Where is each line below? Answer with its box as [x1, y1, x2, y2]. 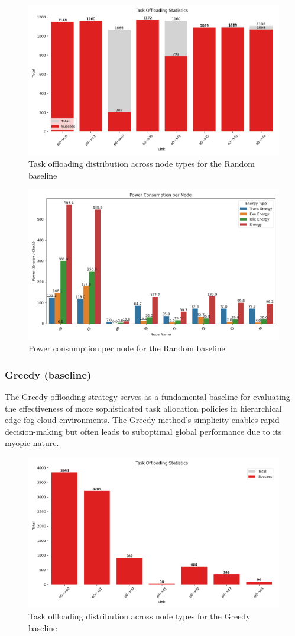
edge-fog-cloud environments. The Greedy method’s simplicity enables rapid [5, 414, 280, 426]
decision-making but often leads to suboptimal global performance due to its [5, 425, 282, 437]
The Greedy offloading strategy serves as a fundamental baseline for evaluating [5, 390, 290, 402]
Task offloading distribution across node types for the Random [28, 157, 255, 169]
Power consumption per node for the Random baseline [28, 342, 225, 354]
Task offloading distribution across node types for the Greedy [28, 609, 251, 622]
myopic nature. [5, 437, 59, 449]
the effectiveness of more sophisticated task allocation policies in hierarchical [5, 402, 282, 414]
